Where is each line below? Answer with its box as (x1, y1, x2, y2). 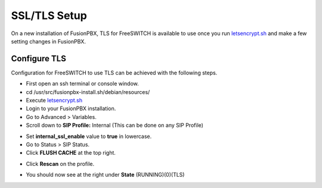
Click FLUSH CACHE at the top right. (26, 149, 116, 156)
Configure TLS (11, 54, 67, 64)
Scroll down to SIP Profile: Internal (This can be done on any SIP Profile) (26, 122, 204, 129)
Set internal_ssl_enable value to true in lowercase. (26, 133, 152, 140)
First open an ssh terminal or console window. (26, 80, 140, 87)
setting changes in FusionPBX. (11, 37, 86, 45)
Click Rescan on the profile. (26, 160, 95, 167)
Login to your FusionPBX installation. (26, 105, 116, 112)
